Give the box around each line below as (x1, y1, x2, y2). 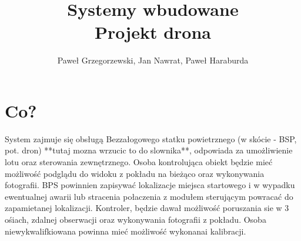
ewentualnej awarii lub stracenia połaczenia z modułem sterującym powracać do (5, 190, 293, 202)
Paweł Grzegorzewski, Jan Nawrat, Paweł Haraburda (57, 54, 249, 66)
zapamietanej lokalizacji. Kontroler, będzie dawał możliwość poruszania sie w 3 (5, 202, 289, 214)
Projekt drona (95, 20, 211, 44)
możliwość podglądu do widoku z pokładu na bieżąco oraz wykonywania (5, 167, 265, 179)
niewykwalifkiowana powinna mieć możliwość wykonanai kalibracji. (5, 225, 246, 237)
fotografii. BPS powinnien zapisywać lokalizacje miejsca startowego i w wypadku (5, 179, 295, 191)
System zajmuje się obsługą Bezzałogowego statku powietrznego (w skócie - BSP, (5, 132, 297, 145)
